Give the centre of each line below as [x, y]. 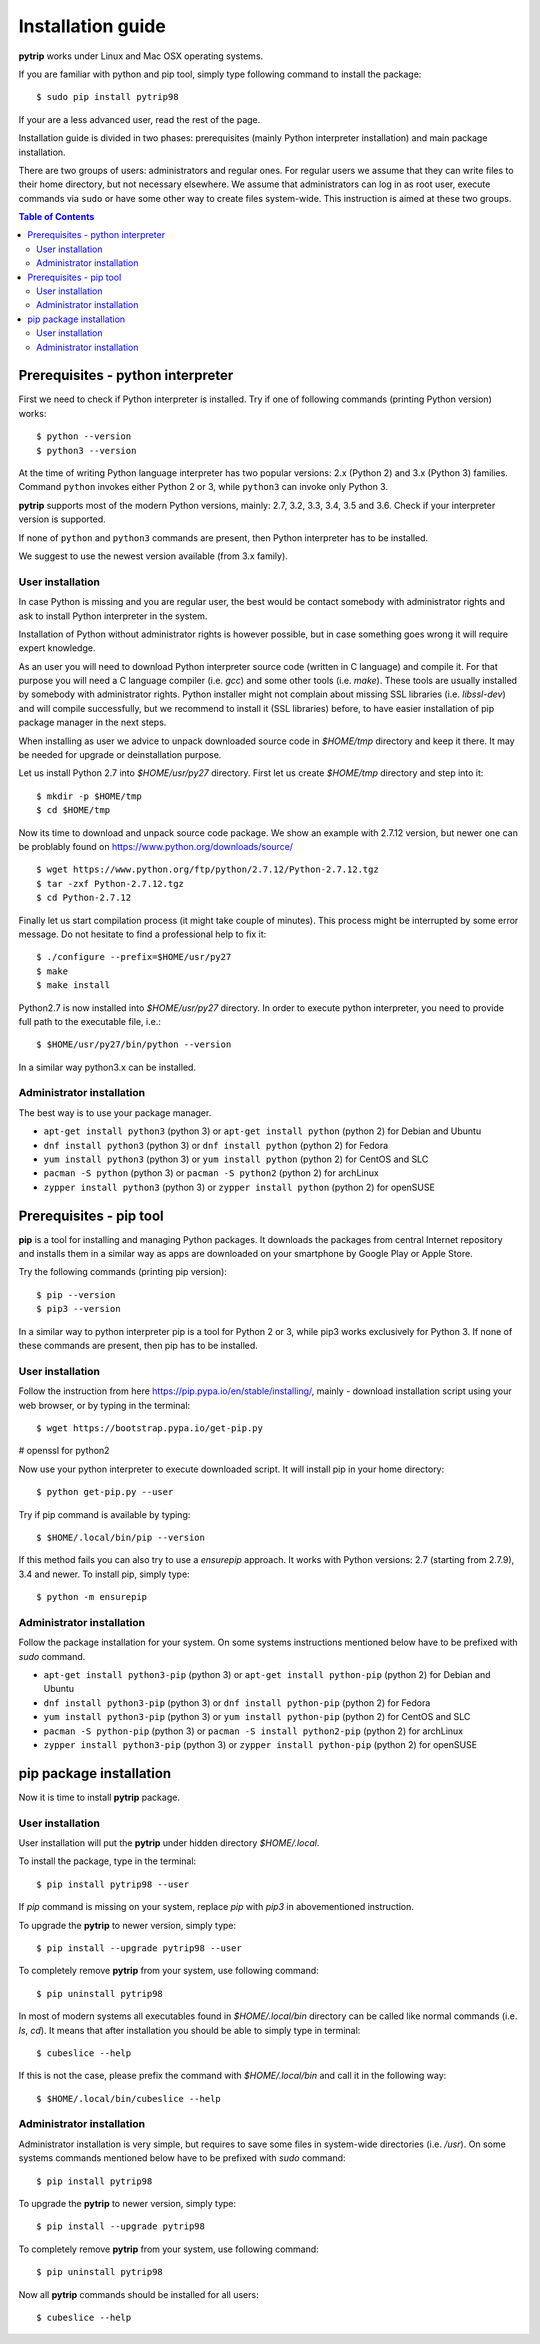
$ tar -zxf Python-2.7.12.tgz [110, 883]
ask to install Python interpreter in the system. [113, 616]
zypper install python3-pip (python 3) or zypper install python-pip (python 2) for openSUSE [260, 1744]
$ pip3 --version [78, 1309]
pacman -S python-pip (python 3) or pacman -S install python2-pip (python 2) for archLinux [253, 1731]
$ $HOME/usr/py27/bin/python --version [134, 1044]
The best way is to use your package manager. [115, 1112]
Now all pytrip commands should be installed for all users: [138, 2294]
